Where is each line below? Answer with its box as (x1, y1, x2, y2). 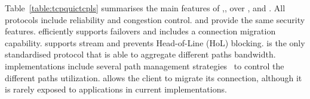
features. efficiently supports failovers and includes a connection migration (5, 25, 276, 37)
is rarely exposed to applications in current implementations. (5, 83, 227, 95)
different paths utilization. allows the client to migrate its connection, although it (5, 71, 302, 84)
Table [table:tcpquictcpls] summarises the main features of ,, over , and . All (5, 2, 286, 14)
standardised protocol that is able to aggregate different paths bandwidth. (5, 48, 276, 60)
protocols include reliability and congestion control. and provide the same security (5, 13, 305, 25)
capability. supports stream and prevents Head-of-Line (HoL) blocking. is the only (5, 36, 305, 49)
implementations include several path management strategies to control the (5, 59, 284, 72)
